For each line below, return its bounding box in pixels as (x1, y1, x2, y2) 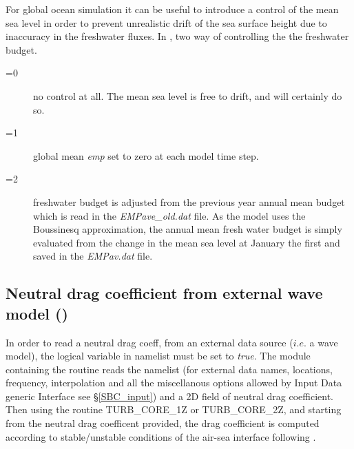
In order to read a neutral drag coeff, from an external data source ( (6, 335, 293, 349)
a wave (309, 335, 338, 349)
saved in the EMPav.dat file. (33, 249, 153, 263)
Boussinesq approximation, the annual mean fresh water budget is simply (33, 222, 342, 236)
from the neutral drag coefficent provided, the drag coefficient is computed (6, 416, 320, 430)
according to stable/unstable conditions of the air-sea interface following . (6, 429, 316, 443)
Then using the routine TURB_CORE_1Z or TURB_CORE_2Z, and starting (6, 402, 342, 417)
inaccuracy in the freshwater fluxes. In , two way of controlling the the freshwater (6, 29, 349, 43)
